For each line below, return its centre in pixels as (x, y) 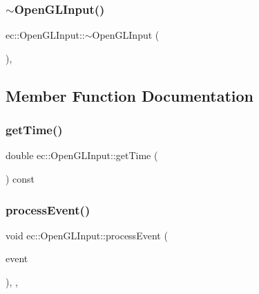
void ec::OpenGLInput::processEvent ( (87, 235)
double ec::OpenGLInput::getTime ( (82, 155)
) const (20, 178)
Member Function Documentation (130, 95)
